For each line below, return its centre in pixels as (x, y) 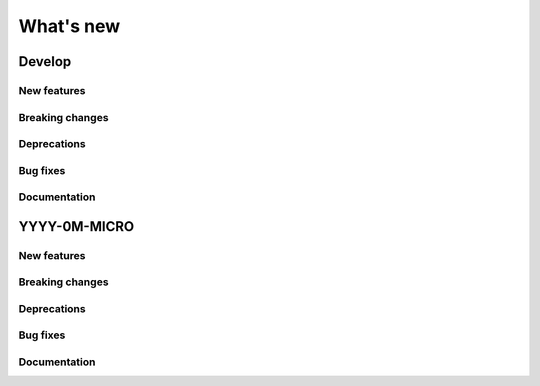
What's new (69, 26)
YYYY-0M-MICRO (76, 226)
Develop (45, 61)
